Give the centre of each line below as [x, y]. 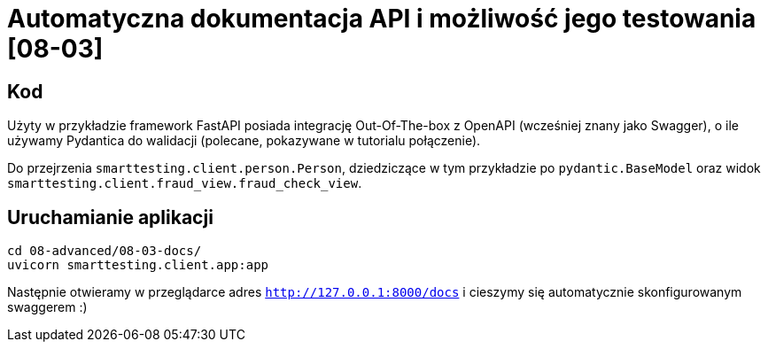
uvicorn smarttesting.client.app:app [138, 265]
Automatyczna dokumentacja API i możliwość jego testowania [382, 19]
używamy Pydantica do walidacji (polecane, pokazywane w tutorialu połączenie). [244, 141]
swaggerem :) [47, 307]
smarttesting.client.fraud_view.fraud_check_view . [185, 183]
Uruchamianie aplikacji [110, 217]
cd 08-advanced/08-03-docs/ [105, 251]
